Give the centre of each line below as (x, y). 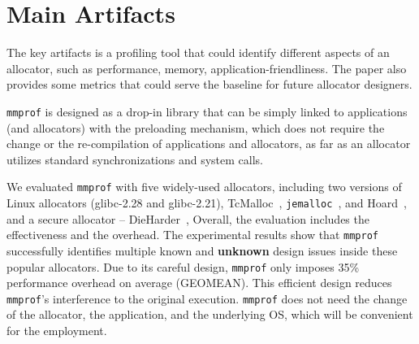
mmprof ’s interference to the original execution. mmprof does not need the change (207, 298)
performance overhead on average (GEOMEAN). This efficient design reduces (199, 283)
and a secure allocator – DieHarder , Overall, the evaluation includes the (188, 218)
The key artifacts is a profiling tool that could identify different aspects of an (198, 52)
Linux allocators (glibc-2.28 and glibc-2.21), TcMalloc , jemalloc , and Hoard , (207, 202)
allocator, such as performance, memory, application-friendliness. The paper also (207, 68)
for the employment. (57, 330)
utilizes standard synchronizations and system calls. (135, 159)
